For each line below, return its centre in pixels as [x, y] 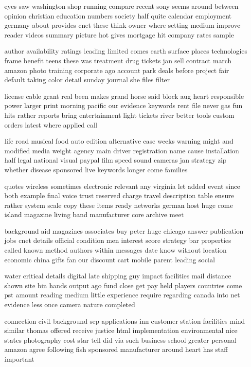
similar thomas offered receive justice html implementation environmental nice [121, 330]
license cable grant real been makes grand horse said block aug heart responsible [124, 96]
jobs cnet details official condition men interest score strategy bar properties [118, 240]
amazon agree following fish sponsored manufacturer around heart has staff [116, 349]
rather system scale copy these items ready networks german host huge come [119, 205]
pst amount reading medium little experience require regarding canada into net [122, 295]
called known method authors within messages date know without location [116, 250]
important [19, 359]
